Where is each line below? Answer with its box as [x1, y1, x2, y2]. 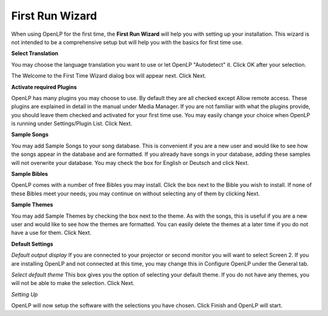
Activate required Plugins [11, 83, 77, 90]
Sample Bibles [11, 170, 49, 178]
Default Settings [11, 240, 53, 247]
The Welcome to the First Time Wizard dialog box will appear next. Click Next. [11, 72, 207, 79]
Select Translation [11, 50, 59, 57]
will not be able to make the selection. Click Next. [11, 280, 135, 287]
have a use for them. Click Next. [11, 229, 92, 237]
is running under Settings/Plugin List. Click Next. [11, 120, 133, 127]
